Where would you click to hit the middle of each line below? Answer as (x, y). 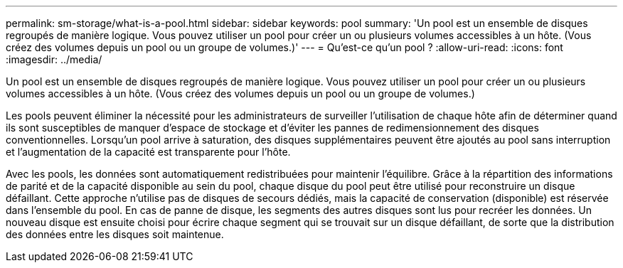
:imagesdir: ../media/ (54, 59)
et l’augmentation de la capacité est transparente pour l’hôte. (148, 152)
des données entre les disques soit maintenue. (115, 234)
